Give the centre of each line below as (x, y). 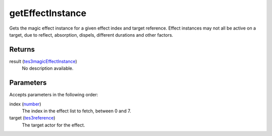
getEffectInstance (48, 13)
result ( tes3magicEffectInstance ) (43, 61)
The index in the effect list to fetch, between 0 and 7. (76, 111)
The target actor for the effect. (53, 125)
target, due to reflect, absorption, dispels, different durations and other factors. (91, 35)
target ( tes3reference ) (32, 118)
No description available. (48, 68)
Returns (22, 49)
